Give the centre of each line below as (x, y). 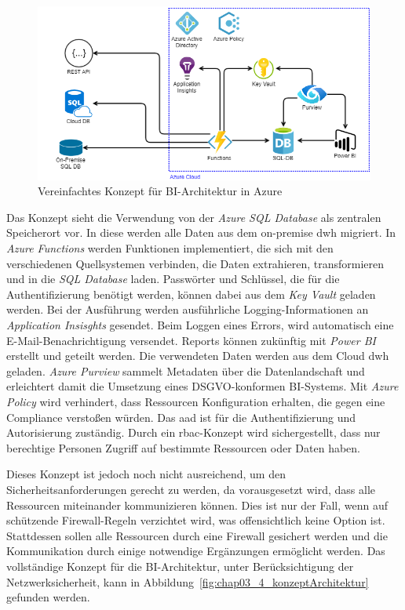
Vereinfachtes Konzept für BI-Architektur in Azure (160, 191)
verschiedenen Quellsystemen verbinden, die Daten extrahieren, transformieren (195, 263)
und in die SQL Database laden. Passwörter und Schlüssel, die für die (173, 279)
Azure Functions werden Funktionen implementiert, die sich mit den (170, 248)
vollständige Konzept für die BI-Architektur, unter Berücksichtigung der (180, 566)
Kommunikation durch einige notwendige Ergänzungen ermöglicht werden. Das (196, 551)
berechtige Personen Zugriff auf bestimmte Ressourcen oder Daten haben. (184, 447)
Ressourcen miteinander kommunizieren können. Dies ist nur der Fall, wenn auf (197, 505)
